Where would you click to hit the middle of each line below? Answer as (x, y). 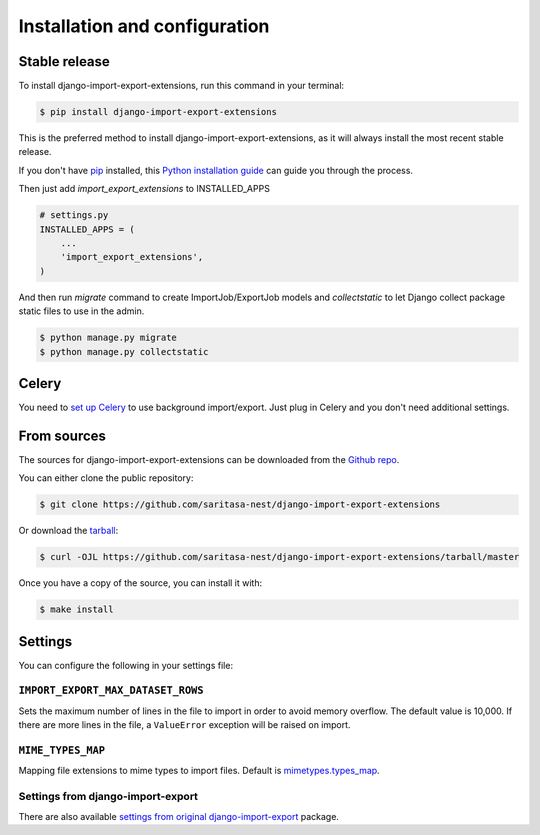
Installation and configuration (144, 26)
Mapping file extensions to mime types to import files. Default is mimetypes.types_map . (199, 771)
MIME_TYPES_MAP (61, 750)
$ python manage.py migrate (108, 338)
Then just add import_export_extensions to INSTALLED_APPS (144, 189)
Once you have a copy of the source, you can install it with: (140, 583)
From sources (62, 435)
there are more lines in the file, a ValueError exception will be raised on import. (184, 725)
